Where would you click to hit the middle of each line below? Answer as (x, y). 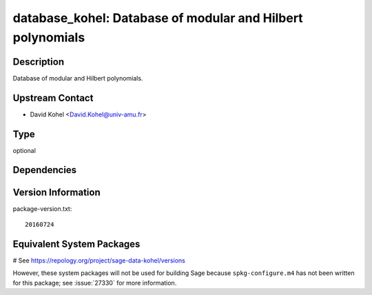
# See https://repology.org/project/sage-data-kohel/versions (99, 260)
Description (39, 62)
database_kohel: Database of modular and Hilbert (158, 18)
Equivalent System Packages (76, 244)
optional (24, 150)
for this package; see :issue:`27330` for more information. (95, 283)
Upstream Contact (53, 98)
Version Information (56, 192)
